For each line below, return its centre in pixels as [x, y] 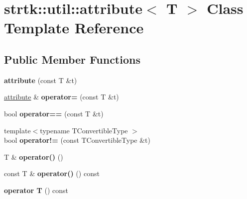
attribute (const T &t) [41, 80]
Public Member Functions [72, 59]
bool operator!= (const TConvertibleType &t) [77, 140]
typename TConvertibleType [84, 130]
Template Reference [74, 28]
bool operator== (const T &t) [54, 113]
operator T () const [36, 190]
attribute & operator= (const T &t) [62, 97]
